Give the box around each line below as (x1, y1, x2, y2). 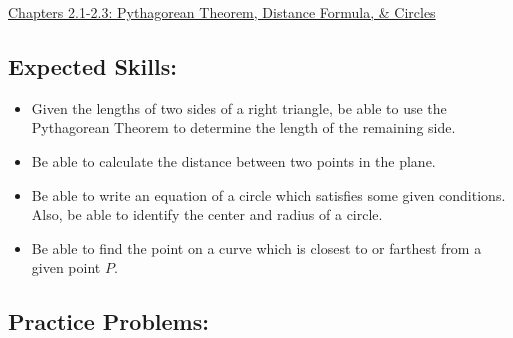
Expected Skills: (8, 50, 177, 81)
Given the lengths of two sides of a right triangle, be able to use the (31, 97, 447, 118)
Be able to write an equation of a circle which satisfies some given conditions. (31, 184, 506, 205)
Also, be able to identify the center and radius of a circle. (31, 204, 383, 225)
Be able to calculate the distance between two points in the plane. (31, 150, 436, 171)
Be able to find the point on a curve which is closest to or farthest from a (31, 237, 482, 258)
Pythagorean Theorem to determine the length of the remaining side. (31, 117, 456, 138)
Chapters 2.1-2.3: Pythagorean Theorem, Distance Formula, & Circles (8, 2, 436, 22)
